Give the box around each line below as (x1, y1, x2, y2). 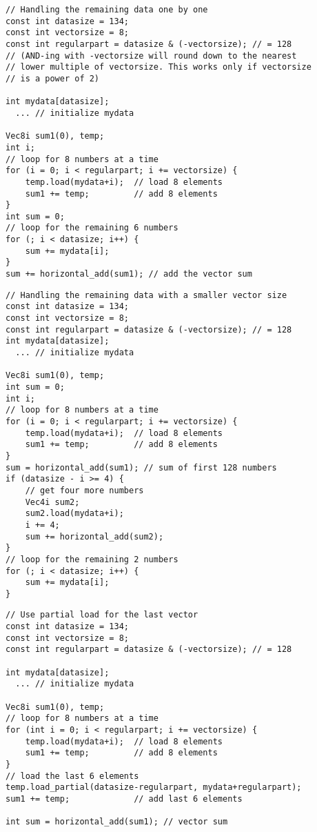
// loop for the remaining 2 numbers (6, 554, 178, 564)
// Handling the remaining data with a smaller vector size (6, 290, 287, 300)
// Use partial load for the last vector (6, 610, 198, 620)
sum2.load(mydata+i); (25, 508, 124, 519)
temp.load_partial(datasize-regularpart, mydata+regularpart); (6, 782, 302, 793)
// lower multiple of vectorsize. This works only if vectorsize (6, 62, 311, 72)
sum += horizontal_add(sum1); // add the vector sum (6, 269, 252, 279)
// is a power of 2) (6, 73, 100, 83)
